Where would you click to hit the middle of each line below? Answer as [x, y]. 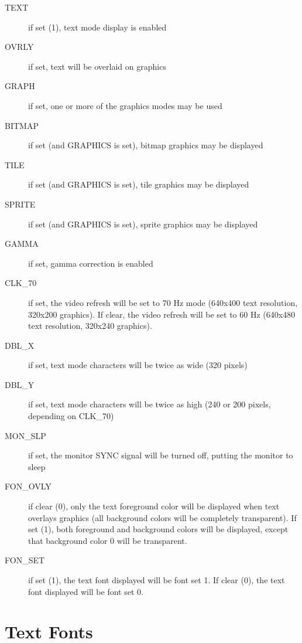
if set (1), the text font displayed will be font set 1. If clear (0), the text [157, 580]
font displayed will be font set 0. [86, 591]
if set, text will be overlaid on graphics [97, 66]
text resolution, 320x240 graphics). [90, 326]
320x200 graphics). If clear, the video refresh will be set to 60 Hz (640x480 [162, 314]
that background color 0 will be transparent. [108, 540]
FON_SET [25, 560]
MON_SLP [25, 435]
